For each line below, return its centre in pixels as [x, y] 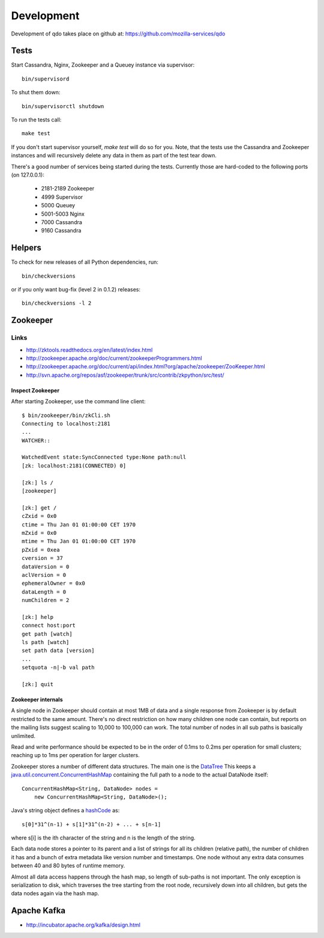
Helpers [26, 248]
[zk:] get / [39, 507]
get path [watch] [47, 634]
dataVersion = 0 [46, 567]
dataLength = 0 [44, 592]
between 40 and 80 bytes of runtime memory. [68, 866]
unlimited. [23, 735]
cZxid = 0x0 [39, 516]
